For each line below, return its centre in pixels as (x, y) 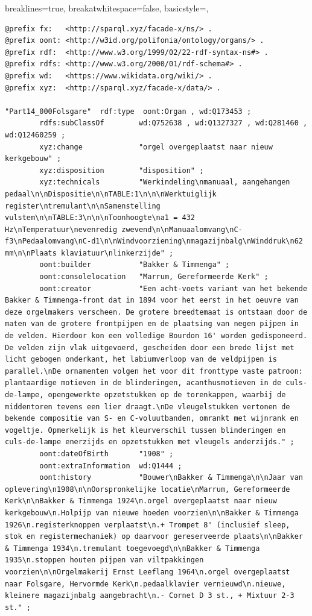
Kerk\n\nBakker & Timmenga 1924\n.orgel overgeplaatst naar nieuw (141, 501)
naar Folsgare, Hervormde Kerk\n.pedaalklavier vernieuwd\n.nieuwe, (145, 584)
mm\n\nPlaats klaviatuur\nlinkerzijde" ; (89, 253)
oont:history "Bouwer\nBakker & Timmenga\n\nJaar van (171, 478)
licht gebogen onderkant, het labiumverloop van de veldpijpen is (141, 360)
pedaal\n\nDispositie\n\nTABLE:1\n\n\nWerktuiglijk (111, 194)
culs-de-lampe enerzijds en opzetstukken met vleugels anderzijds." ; (150, 442)
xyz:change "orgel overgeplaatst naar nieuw (156, 147)
